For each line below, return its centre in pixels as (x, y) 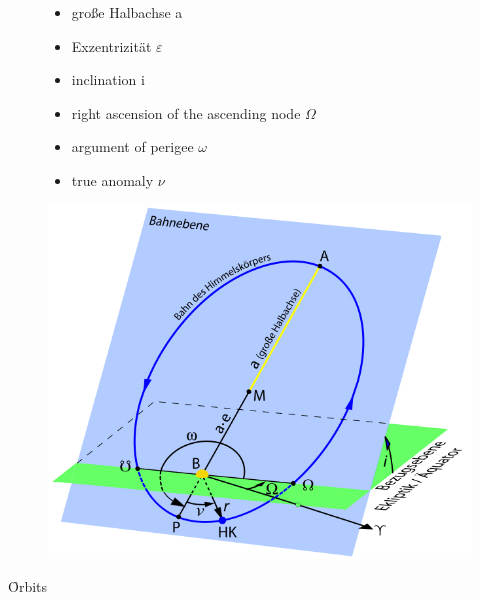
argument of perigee (132, 146)
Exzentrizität (111, 45)
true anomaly (112, 179)
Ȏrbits (28, 586)
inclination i (108, 79)
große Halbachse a (127, 12)
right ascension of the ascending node (186, 112)
